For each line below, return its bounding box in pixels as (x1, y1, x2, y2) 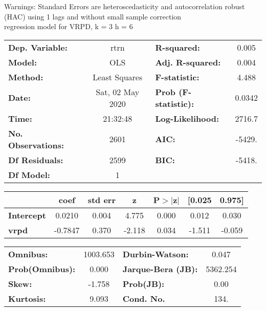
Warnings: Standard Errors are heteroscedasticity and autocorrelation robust (4, 1, 245, 11)
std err (87, 193, 116, 206)
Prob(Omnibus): (8, 262, 76, 275)
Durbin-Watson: (122, 248, 189, 260)
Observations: (8, 139, 64, 151)
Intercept (8, 209, 46, 221)
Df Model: (8, 168, 50, 181)
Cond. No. (122, 292, 165, 304)
